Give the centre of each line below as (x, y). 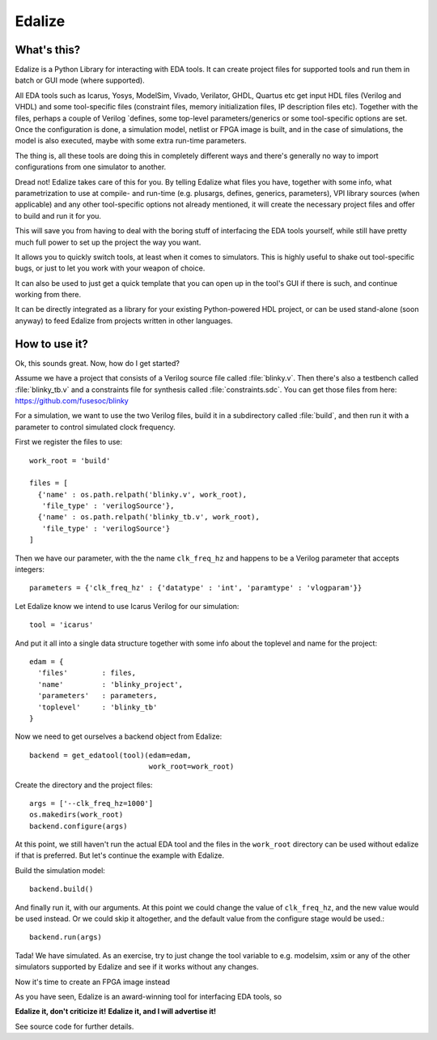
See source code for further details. (74, 1026)
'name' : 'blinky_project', (110, 684)
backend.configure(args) (78, 826)
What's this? (48, 50)
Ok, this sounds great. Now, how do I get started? (97, 363)
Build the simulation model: (60, 870)
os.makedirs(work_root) (76, 815)
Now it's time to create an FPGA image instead (92, 982)
